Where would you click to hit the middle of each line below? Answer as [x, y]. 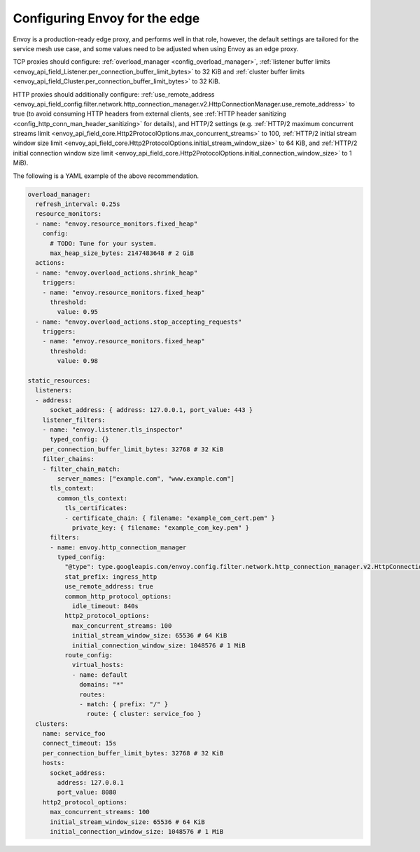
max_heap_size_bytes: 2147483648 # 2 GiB [122, 253]
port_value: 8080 [87, 792]
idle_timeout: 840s [105, 606]
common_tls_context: [92, 498]
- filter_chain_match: [81, 469]
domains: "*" [101, 685]
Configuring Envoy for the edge [106, 18]
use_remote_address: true [109, 586]
